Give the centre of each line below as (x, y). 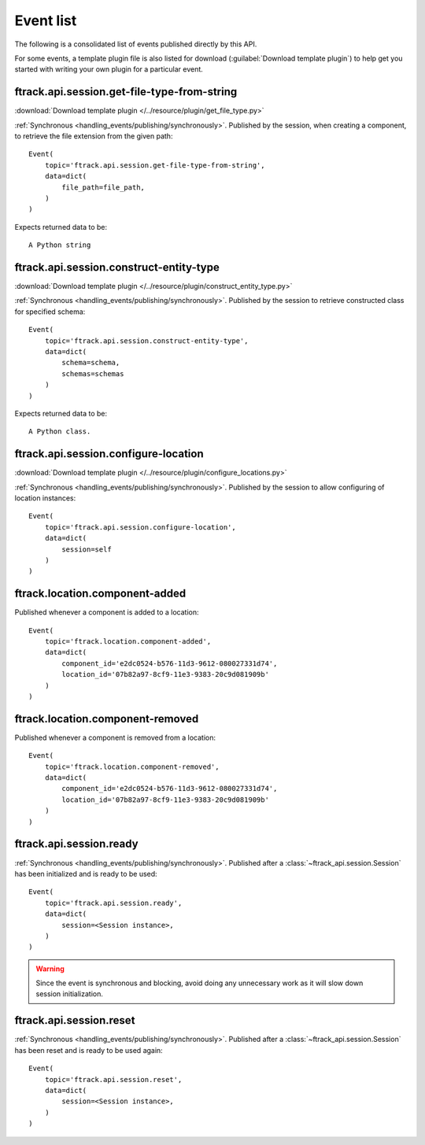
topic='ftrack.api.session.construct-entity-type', (146, 341)
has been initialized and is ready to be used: (86, 874)
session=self (87, 549)
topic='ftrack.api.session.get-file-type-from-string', (155, 165)
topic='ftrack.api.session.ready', (113, 903)
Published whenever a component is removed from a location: (115, 737)
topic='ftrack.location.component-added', (128, 642)
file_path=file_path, (103, 187)
